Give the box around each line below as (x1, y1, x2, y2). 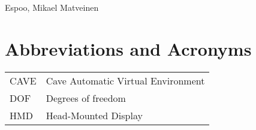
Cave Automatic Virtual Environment (46, 73, 205, 87)
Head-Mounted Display (46, 108, 143, 122)
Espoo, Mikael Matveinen (5, 1, 99, 13)
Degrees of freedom (46, 90, 126, 105)
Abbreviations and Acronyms (5, 36, 252, 61)
